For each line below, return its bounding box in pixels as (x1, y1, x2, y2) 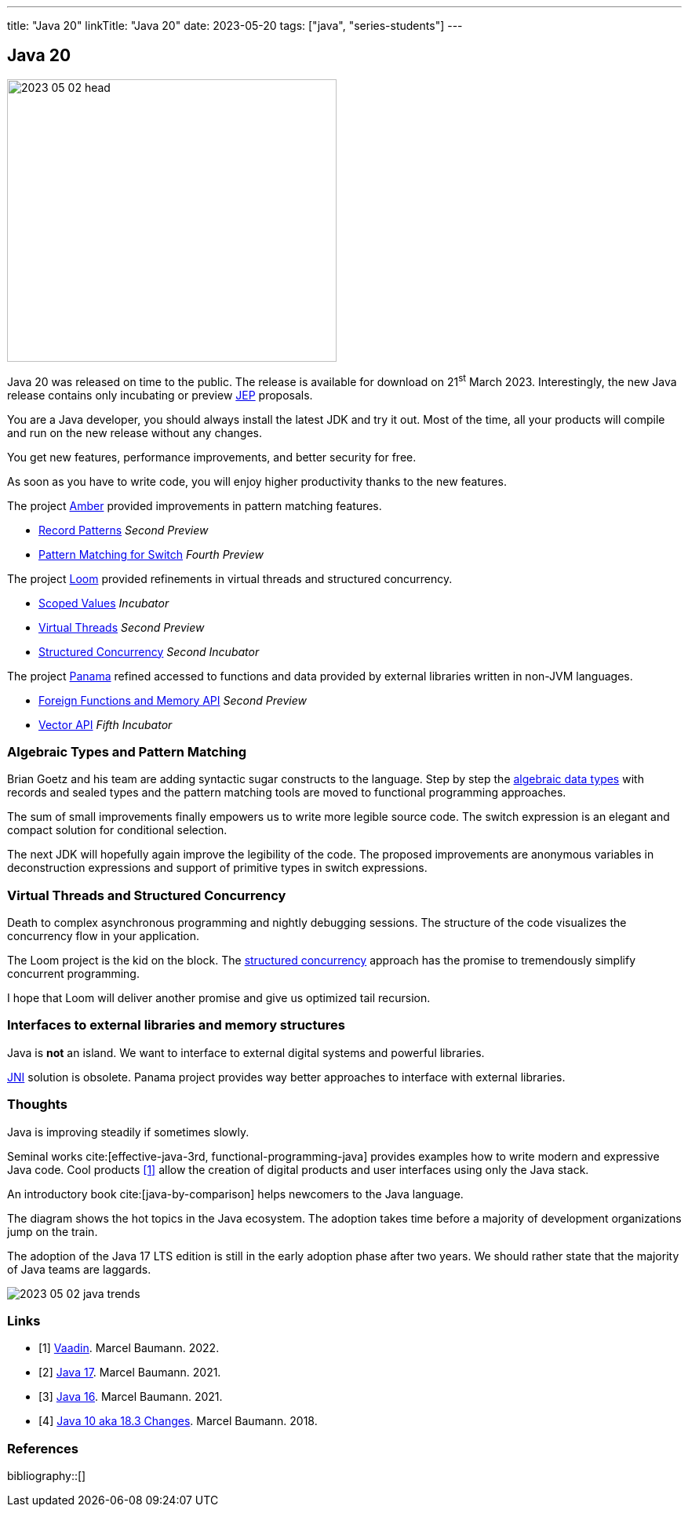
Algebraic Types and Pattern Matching (7, 743, 247, 760)
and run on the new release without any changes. (7, 425, 262, 439)
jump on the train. (7, 1224, 98, 1238)
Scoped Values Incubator (38, 596, 169, 610)
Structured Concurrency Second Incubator (38, 644, 260, 658)
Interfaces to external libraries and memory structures (7, 1017, 345, 1034)
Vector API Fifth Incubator (38, 717, 173, 731)
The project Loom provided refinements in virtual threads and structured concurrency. (7, 571, 453, 585)
